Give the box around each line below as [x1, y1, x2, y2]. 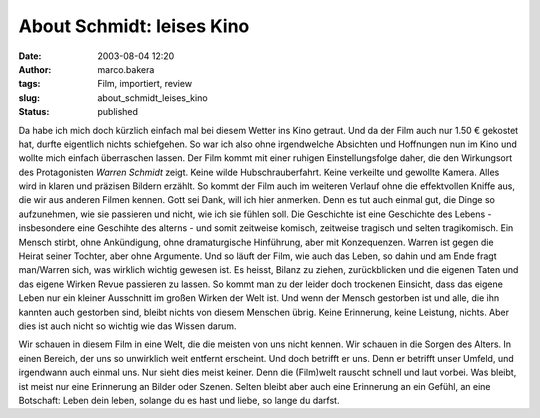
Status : [18, 106, 50, 118]
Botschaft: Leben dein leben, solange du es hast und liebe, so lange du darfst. [18, 394, 340, 406]
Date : [18, 50, 42, 62]
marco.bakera [97, 63, 155, 75]
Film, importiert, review [97, 78, 193, 90]
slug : [18, 91, 40, 104]
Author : [18, 63, 52, 75]
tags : [18, 78, 41, 90]
